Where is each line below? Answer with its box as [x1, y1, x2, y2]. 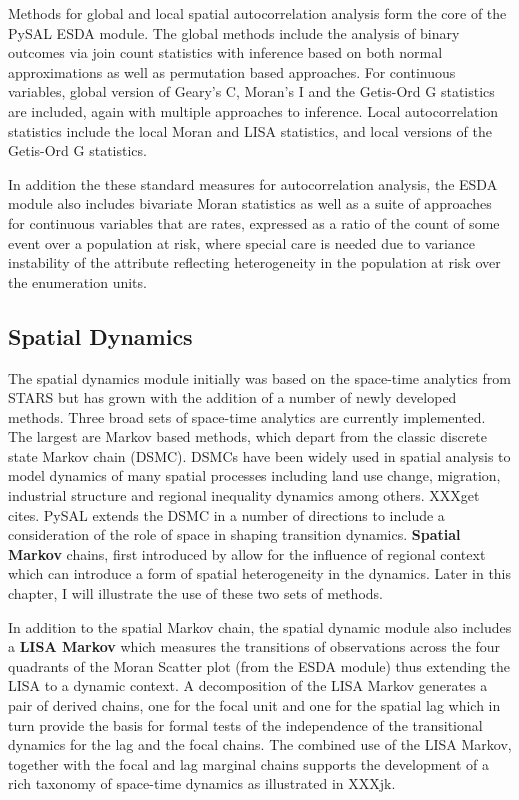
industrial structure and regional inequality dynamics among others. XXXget [8, 485, 480, 506]
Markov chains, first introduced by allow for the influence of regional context [8, 543, 486, 564]
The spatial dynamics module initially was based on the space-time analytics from [8, 367, 511, 388]
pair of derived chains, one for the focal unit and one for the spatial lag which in [8, 695, 501, 716]
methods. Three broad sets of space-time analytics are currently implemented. [8, 406, 486, 427]
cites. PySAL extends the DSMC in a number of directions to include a [8, 504, 445, 525]
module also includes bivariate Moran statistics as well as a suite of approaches [8, 193, 492, 214]
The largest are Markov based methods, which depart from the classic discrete [8, 426, 487, 447]
